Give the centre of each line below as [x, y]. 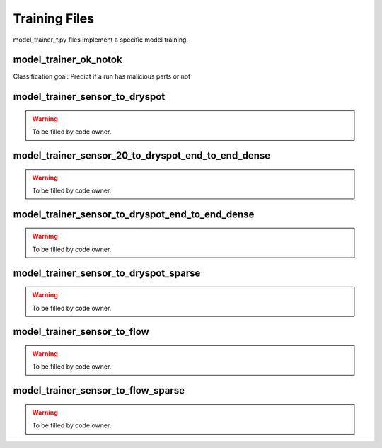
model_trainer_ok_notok [68, 60]
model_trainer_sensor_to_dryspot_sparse [107, 273]
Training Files [54, 18]
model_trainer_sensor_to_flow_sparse [99, 390]
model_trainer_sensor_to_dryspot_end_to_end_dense [134, 214]
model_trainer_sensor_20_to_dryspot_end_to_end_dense [142, 156]
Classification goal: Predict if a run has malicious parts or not [102, 76]
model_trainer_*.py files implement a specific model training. [101, 40]
